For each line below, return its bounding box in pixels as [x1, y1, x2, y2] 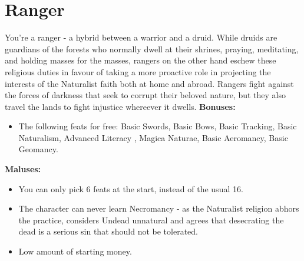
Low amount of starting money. [18, 245, 132, 257]
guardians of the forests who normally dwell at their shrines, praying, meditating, [5, 42, 299, 55]
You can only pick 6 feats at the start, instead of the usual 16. [18, 182, 243, 195]
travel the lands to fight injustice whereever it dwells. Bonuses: [5, 100, 236, 112]
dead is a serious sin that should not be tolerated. [18, 225, 198, 237]
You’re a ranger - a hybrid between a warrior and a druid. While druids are [5, 31, 277, 43]
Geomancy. [18, 143, 58, 155]
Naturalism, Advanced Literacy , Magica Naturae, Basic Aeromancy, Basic [18, 131, 288, 143]
